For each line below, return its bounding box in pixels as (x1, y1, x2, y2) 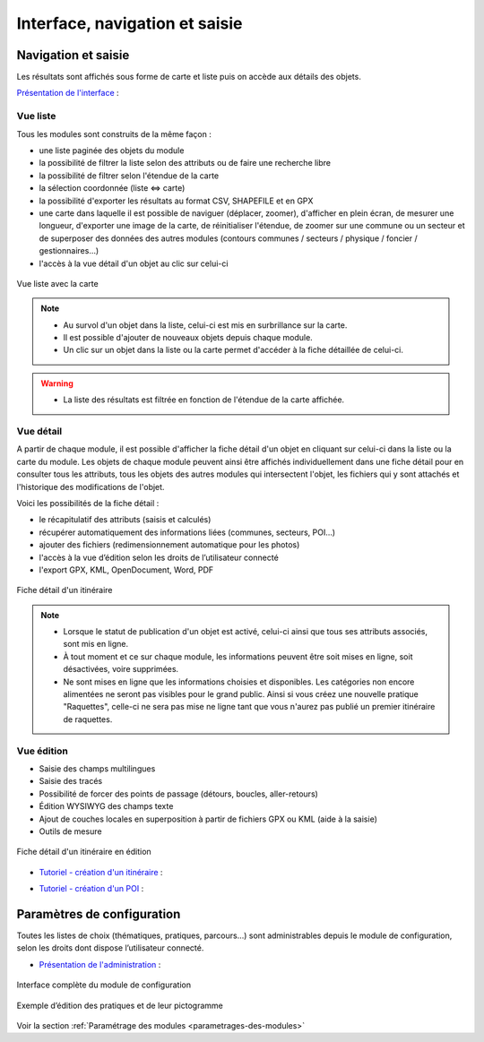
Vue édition (16, 745, 69, 757)
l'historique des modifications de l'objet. (16, 481, 165, 492)
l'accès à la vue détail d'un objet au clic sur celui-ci (39, 258, 229, 269)
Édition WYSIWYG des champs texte (39, 801, 174, 812)
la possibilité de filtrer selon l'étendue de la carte (39, 170, 220, 181)
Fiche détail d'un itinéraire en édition (16, 847, 151, 857)
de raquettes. (63, 713, 113, 725)
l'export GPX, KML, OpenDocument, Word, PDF (39, 564, 214, 575)
